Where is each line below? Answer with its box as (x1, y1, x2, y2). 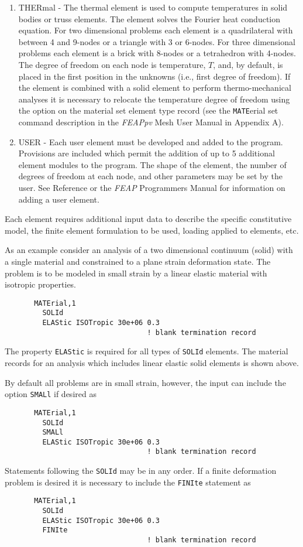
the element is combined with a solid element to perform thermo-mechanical (18, 81, 291, 94)
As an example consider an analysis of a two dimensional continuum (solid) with (5, 244, 293, 256)
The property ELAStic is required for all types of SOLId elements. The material (5, 345, 288, 357)
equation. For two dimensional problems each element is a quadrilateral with (18, 24, 293, 36)
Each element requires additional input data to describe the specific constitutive (5, 213, 292, 225)
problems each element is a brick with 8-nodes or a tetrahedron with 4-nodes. (18, 47, 296, 59)
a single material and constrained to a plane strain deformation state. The (5, 255, 271, 267)
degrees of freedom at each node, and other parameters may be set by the (18, 170, 283, 182)
